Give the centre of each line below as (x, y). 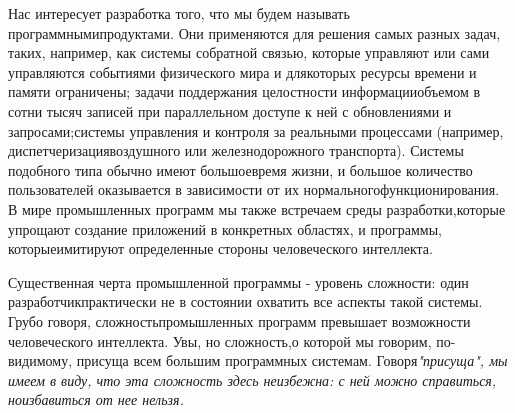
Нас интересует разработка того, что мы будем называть (179, 13)
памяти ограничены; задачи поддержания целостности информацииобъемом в (244, 91)
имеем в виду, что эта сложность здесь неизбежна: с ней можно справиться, (252, 379)
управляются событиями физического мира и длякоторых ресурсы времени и (242, 71)
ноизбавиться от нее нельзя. (96, 399)
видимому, (40, 360)
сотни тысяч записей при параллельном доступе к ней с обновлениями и (230, 110)
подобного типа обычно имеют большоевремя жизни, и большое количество (240, 169)
